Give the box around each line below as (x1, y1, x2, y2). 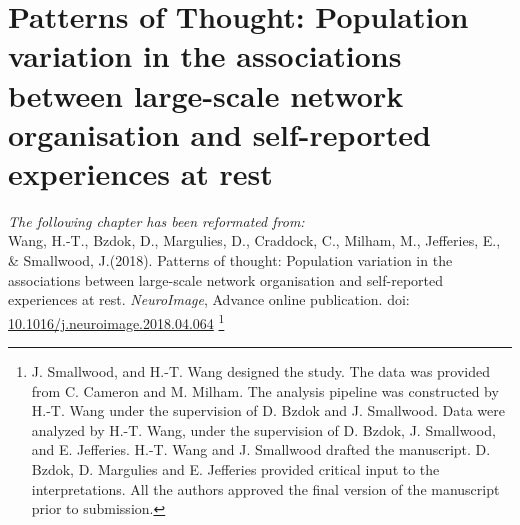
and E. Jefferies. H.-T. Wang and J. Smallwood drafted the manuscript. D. (31, 439, 491, 460)
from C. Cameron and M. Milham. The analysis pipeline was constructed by (31, 380, 499, 401)
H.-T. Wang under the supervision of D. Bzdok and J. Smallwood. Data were (31, 400, 505, 421)
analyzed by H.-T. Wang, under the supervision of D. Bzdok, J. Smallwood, (31, 419, 496, 440)
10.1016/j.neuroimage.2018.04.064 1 (8, 309, 225, 333)
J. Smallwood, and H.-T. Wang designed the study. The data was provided (31, 361, 491, 382)
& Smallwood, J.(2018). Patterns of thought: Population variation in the (8, 250, 453, 271)
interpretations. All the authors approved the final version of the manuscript (31, 478, 500, 499)
